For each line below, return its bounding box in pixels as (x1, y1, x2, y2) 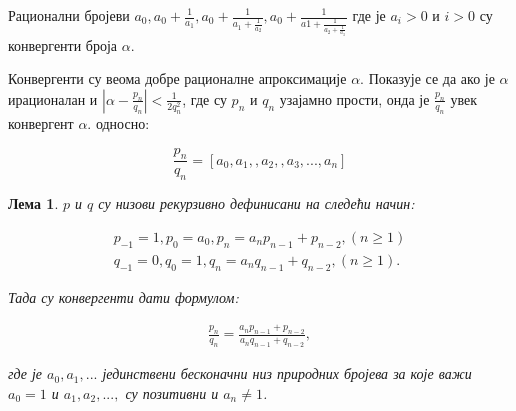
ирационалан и (8, 88, 98, 109)
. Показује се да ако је (360, 68, 495, 89)
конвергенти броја (8, 34, 118, 55)
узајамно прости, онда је (279, 88, 430, 109)
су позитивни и (125, 382, 219, 403)
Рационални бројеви (8, 5, 130, 25)
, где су (182, 88, 227, 109)
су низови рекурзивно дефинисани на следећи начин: (98, 193, 415, 214)
